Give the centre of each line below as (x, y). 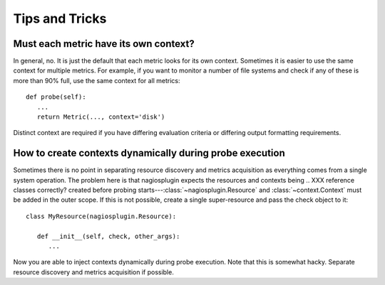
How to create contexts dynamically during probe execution (149, 153)
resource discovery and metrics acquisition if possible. (93, 272)
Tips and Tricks (60, 18)
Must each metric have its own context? (104, 44)
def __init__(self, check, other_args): (108, 236)
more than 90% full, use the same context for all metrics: (97, 80)
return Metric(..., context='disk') (101, 117)
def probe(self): (56, 97)
